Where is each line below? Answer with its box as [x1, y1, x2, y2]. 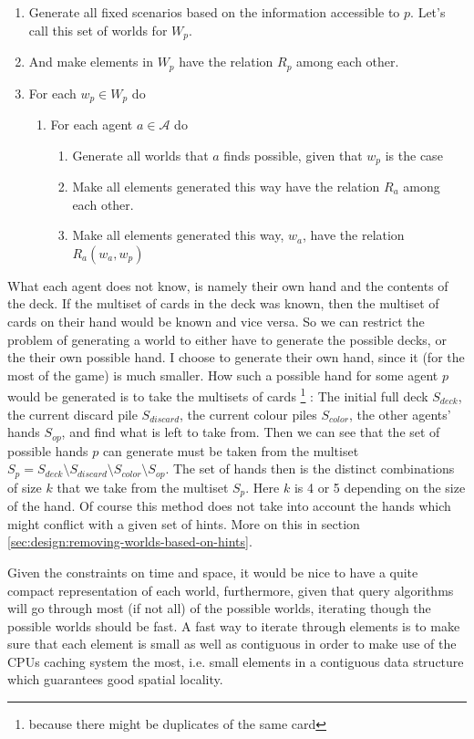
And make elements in [28, 52, 153, 71]
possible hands [7, 441, 88, 460]
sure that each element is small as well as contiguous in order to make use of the [7, 634, 457, 653]
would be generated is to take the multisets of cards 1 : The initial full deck [7, 384, 428, 405]
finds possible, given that [223, 145, 363, 164]
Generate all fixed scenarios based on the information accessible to [28, 3, 400, 21]
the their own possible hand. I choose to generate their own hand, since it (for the [7, 348, 465, 367]
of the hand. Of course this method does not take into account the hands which [7, 496, 451, 515]
